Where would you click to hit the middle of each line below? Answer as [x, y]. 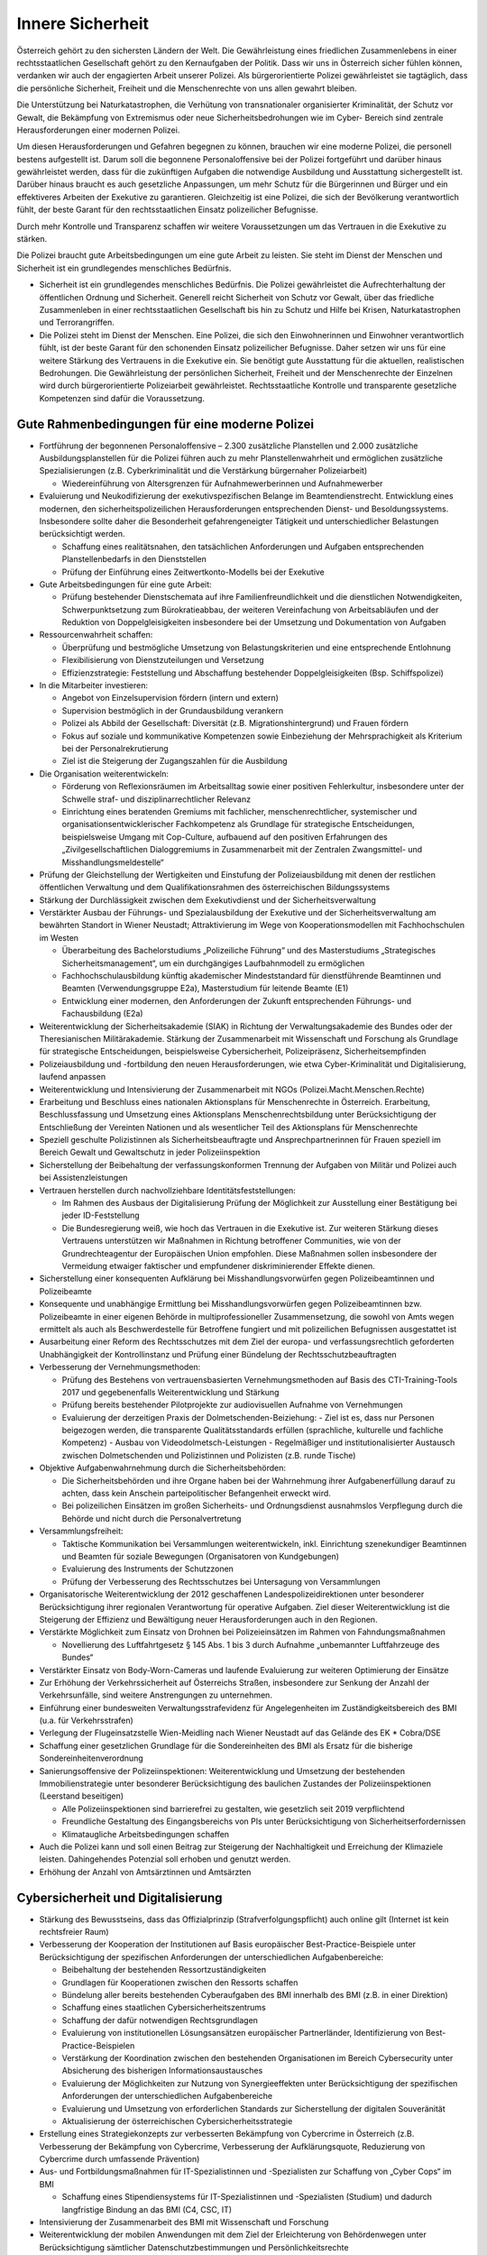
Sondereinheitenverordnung [91, 1758]
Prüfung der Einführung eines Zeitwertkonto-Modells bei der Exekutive [193, 572]
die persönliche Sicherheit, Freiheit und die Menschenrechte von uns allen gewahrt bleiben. [187, 88]
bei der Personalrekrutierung [115, 748]
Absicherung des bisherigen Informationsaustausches [162, 2071]
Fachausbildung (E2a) [102, 1014]
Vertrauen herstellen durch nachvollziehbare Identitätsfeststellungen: [168, 1190]
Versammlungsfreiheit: [81, 1531]
